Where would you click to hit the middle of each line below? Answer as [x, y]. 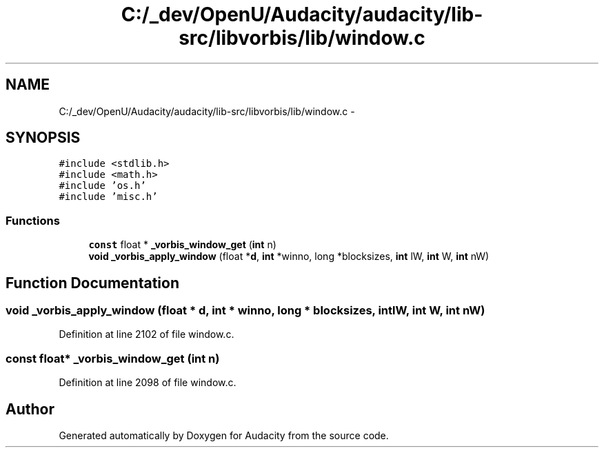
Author [30, 409]
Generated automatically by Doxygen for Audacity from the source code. [224, 435]
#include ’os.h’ [102, 186]
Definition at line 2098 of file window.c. [148, 383]
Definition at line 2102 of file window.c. [147, 334]
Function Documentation [92, 283]
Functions [33, 220]
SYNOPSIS [43, 138]
